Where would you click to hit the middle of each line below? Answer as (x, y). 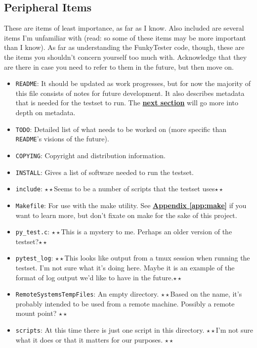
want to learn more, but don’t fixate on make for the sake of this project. (126, 215)
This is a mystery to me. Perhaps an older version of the (147, 232)
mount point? (36, 313)
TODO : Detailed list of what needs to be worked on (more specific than (121, 129)
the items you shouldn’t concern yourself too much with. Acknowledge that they (126, 57)
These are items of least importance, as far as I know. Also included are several (124, 28)
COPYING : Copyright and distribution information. (90, 155)
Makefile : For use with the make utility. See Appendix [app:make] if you (131, 205)
